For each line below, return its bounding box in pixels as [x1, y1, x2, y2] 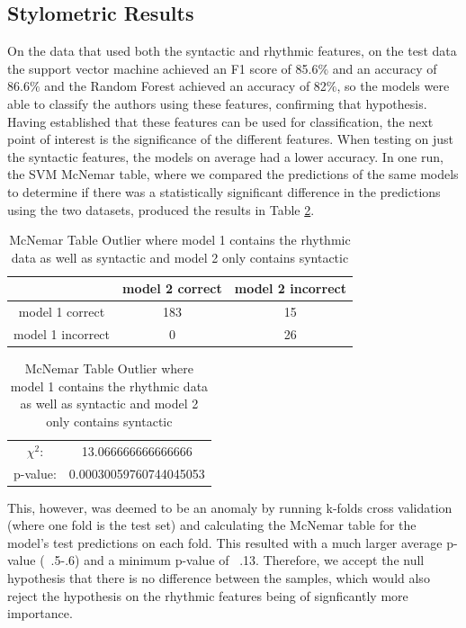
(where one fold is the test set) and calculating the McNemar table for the [7, 516, 417, 534]
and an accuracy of [332, 58, 437, 77]
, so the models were [336, 76, 450, 95]
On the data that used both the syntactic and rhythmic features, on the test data [7, 41, 457, 60]
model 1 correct [18, 302, 105, 321]
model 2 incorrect [234, 279, 346, 298]
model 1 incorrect [13, 325, 111, 344]
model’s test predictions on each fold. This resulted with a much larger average [7, 533, 443, 552]
